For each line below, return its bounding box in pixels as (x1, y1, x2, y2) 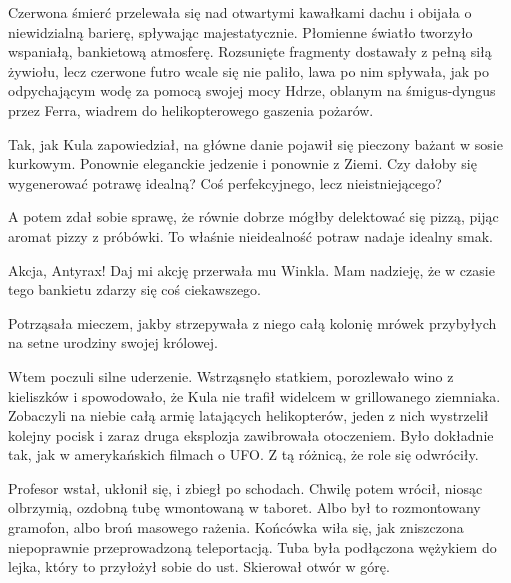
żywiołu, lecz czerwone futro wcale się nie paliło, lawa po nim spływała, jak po (8, 60, 489, 81)
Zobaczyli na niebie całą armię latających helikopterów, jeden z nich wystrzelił (8, 405, 489, 426)
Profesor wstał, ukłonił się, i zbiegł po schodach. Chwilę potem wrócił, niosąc (8, 477, 483, 498)
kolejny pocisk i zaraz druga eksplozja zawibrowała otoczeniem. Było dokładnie (8, 424, 494, 445)
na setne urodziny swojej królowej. (8, 332, 218, 353)
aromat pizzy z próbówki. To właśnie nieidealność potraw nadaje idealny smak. (8, 225, 493, 246)
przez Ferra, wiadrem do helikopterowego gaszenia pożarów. (8, 99, 374, 120)
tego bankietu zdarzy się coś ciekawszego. (8, 279, 261, 300)
